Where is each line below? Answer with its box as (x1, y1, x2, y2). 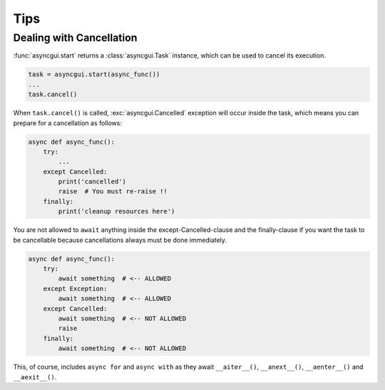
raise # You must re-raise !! (58, 187, 168, 196)
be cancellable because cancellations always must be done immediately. (13, 236, 227, 244)
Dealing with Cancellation (13, 31, 138, 44)
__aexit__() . (13, 372, 57, 381)
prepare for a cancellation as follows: (13, 118, 123, 127)
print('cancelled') (58, 178, 126, 186)
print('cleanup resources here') (58, 207, 175, 216)
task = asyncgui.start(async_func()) (28, 70, 160, 78)
